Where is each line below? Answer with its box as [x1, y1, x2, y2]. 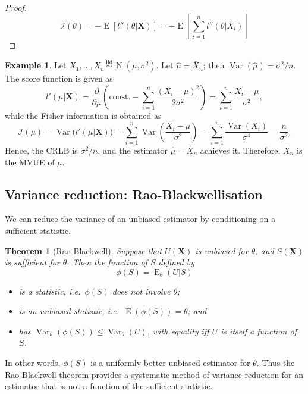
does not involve [112, 284, 171, 297]
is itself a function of [221, 324, 297, 337]
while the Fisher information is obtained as [5, 110, 162, 121]
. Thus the [256, 357, 295, 369]
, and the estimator [98, 143, 168, 156]
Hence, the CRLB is [5, 143, 78, 156]
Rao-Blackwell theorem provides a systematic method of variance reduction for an [5, 368, 304, 380]
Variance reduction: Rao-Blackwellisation [5, 185, 263, 203]
